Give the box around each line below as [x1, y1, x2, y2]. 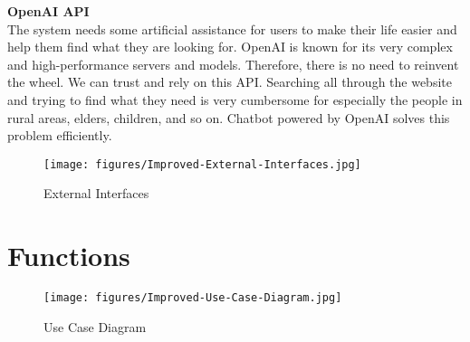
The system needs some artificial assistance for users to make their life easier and [7, 19, 457, 38]
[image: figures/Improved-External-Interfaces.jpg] [43, 157, 361, 171]
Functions [7, 237, 130, 274]
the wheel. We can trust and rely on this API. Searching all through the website [7, 72, 452, 91]
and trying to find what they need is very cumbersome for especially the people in [7, 90, 463, 109]
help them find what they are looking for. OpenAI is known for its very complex [7, 37, 453, 56]
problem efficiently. [7, 126, 112, 145]
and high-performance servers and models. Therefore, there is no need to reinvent [7, 54, 459, 73]
